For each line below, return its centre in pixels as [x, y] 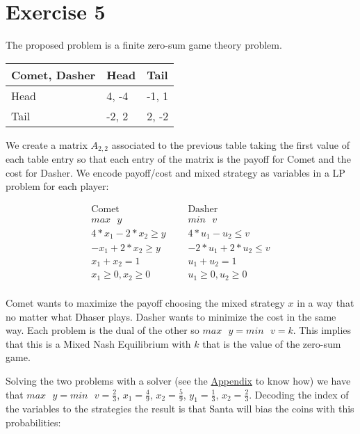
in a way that [326, 302]
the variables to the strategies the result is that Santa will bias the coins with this [180, 409]
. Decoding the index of [299, 394]
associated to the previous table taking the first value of [230, 144]
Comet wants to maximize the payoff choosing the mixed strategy [145, 302]
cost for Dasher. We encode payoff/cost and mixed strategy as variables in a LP [175, 172]
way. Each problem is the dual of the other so [103, 330]
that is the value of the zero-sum [272, 343]
